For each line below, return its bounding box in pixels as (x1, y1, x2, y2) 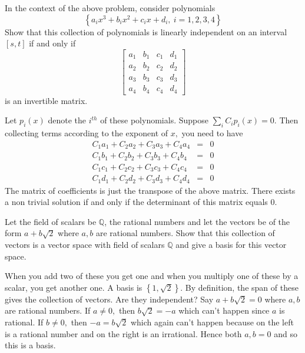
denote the (48, 114, 86, 126)
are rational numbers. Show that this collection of (95, 227, 275, 239)
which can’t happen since (178, 304, 270, 317)
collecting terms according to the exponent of (5, 127, 168, 139)
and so (274, 327, 297, 339)
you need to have (181, 127, 243, 139)
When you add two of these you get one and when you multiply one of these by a (5, 270, 299, 282)
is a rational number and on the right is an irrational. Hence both (5, 327, 242, 339)
